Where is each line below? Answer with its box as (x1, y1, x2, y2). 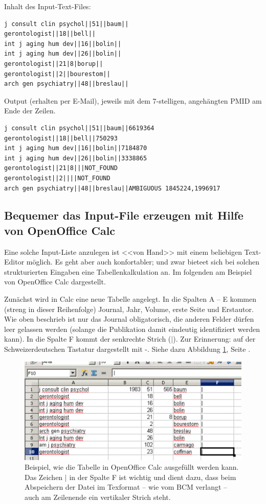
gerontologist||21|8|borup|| (4, 60, 103, 67)
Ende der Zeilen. (4, 105, 56, 116)
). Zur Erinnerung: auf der (173, 333, 256, 344)
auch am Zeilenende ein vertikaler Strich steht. (25, 491, 171, 502)
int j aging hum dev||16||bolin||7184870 (4, 145, 147, 152)
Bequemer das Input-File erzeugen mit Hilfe (4, 207, 243, 223)
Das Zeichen (25, 471, 63, 482)
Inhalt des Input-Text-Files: (4, 1, 91, 11)
